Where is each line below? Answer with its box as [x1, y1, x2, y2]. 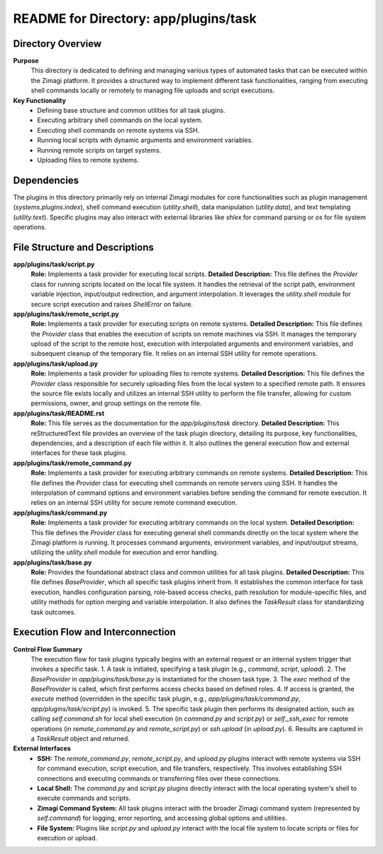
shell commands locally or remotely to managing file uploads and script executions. [30, 86, 275, 95]
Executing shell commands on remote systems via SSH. [37, 126, 200, 134]
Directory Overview [13, 38, 102, 50]
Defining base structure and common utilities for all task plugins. [37, 106, 226, 115]
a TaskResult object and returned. [30, 735, 131, 743]
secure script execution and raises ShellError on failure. [30, 300, 193, 308]
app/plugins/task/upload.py [13, 359, 99, 368]
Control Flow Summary [13, 645, 83, 653]
